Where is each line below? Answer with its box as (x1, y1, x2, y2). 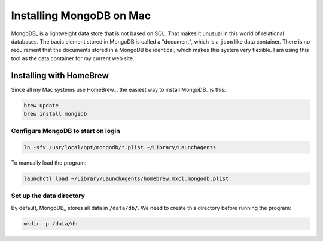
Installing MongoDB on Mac (11, 9, 151, 22)
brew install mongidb (23, 110, 87, 117)
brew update (23, 102, 59, 109)
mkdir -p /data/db (23, 220, 78, 227)
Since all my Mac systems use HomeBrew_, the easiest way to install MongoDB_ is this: (11, 86, 226, 93)
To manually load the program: (11, 159, 87, 166)
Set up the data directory (11, 191, 85, 200)
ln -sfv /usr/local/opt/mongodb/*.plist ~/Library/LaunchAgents (23, 144, 217, 151)
